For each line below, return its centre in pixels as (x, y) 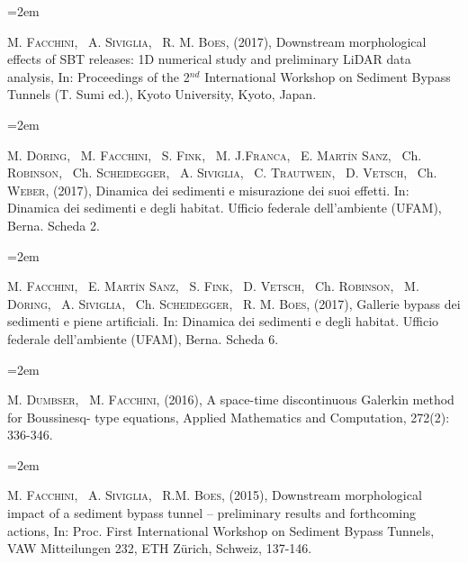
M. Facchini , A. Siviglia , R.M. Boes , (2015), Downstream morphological (215, 495)
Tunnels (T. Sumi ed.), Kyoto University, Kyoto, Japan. (162, 94)
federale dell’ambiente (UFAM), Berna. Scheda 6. (143, 338)
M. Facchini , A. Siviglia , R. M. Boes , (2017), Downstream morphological (217, 41)
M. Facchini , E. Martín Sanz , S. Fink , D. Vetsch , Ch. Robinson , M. (213, 286)
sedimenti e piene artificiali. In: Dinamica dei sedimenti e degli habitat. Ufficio (223, 321)
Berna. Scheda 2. (54, 225)
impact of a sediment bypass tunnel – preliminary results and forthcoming (212, 513)
